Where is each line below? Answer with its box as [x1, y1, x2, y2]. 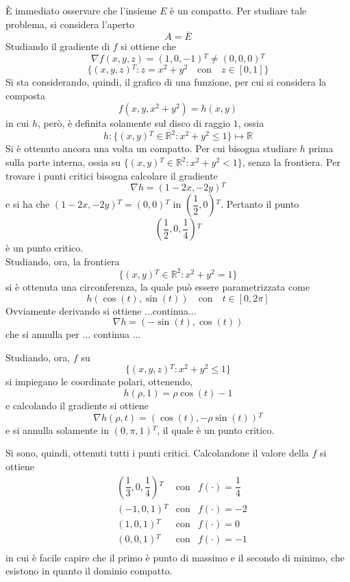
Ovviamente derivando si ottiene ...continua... [5, 303, 197, 317]
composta [5, 88, 46, 102]
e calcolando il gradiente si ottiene [5, 398, 149, 413]
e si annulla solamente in [5, 422, 110, 437]
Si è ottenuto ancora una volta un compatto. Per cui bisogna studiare [5, 141, 297, 156]
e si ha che [5, 197, 50, 211]
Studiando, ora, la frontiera [5, 254, 120, 268]
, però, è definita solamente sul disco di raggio [37, 116, 231, 130]
